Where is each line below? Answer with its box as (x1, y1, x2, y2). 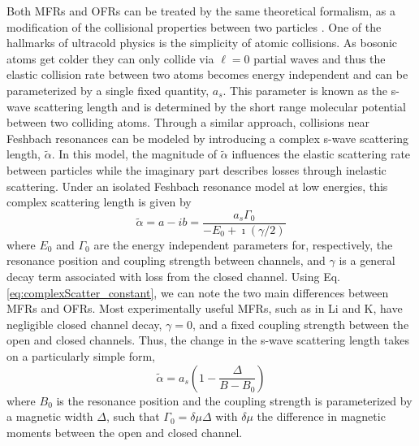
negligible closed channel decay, (6, 315, 162, 332)
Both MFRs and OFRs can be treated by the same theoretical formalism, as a (6, 2, 395, 19)
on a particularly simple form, (6, 347, 155, 364)
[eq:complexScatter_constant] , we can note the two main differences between (6, 284, 389, 301)
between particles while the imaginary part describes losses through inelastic (6, 161, 387, 178)
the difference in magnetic (257, 408, 386, 425)
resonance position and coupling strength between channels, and (6, 252, 326, 269)
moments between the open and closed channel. (6, 423, 243, 440)
